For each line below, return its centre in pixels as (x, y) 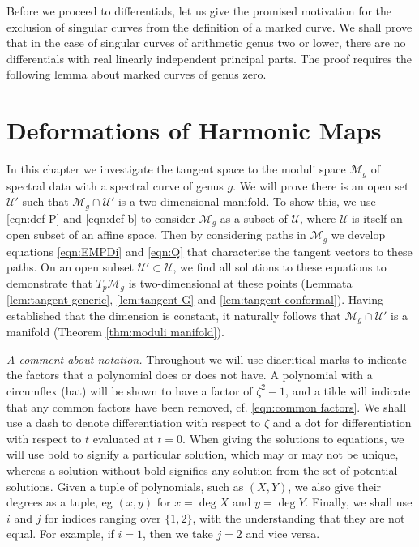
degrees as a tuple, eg (60, 502)
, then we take (178, 534)
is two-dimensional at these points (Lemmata (240, 282)
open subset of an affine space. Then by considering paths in (156, 235)
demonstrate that (49, 282)
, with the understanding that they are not (299, 517)
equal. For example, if (60, 534)
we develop (358, 235)
